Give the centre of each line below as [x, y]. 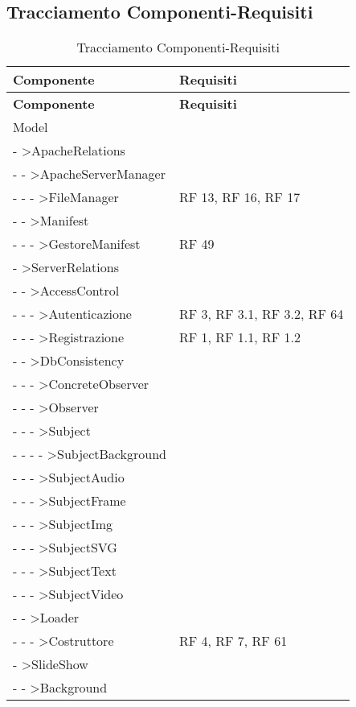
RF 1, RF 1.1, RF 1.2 [240, 337]
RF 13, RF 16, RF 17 [239, 197]
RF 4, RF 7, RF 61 [233, 641]
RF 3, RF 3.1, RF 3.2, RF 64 [261, 314]
